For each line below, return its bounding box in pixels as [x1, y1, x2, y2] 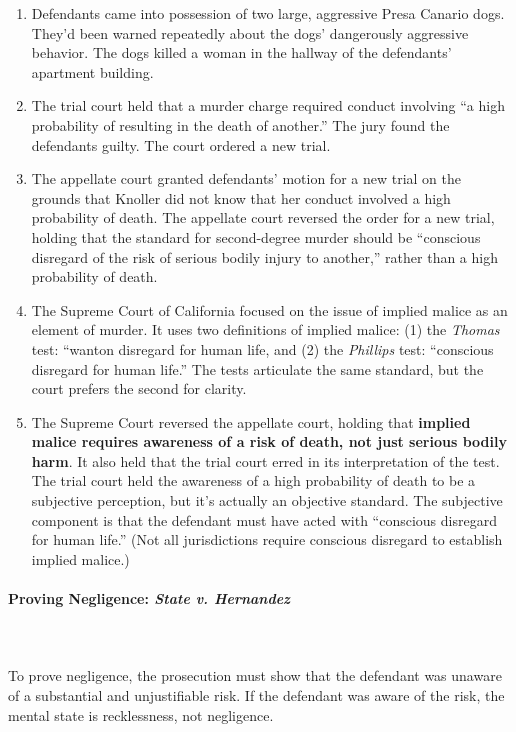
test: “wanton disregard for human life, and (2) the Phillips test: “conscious [31, 338, 494, 359]
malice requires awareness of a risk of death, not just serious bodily [31, 431, 507, 452]
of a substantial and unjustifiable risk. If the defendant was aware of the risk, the [8, 685, 505, 706]
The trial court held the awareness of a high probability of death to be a [31, 470, 476, 491]
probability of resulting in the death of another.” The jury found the [31, 114, 450, 135]
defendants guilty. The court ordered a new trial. [31, 134, 331, 155]
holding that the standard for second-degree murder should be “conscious [31, 226, 481, 247]
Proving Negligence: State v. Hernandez [8, 588, 290, 609]
